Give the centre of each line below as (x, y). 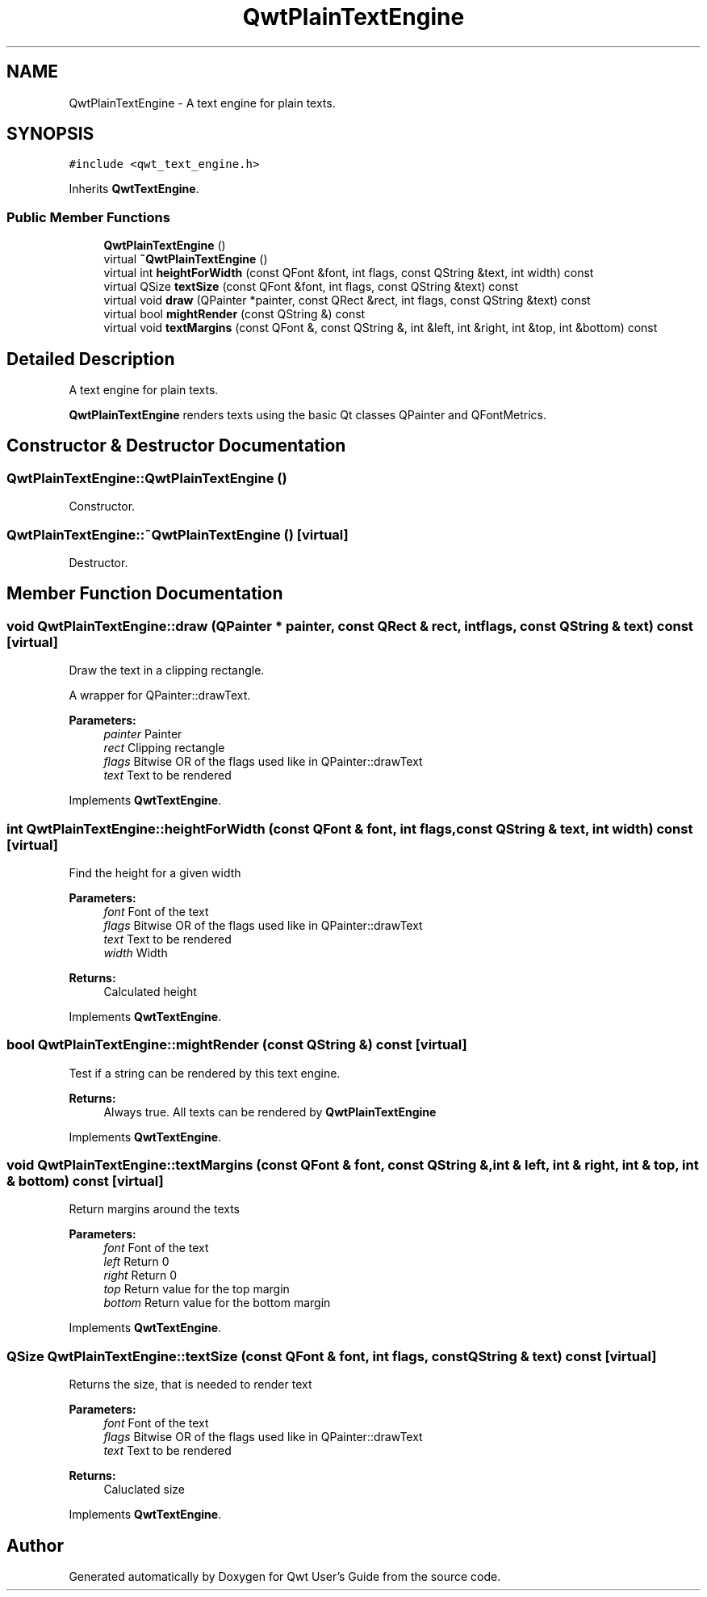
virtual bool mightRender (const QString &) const (234, 314)
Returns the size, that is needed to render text (190, 1385)
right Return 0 (140, 1275)
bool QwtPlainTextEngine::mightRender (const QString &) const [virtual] (237, 1045)
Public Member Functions (88, 217)
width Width (136, 952)
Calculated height (150, 991)
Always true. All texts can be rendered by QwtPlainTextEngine (270, 1112)
